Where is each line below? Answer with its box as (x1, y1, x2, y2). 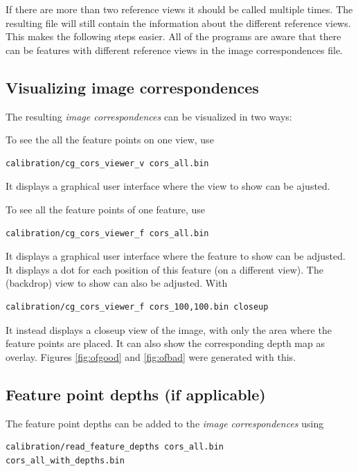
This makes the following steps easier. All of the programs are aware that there (6, 29, 341, 44)
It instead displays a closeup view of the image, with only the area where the (6, 322, 332, 337)
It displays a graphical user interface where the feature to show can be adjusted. (6, 249, 346, 263)
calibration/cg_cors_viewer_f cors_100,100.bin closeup (6, 301, 269, 312)
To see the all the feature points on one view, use (6, 132, 214, 147)
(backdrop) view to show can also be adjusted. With (6, 276, 228, 290)
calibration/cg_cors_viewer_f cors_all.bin (6, 228, 209, 238)
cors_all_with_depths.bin (6, 455, 125, 465)
